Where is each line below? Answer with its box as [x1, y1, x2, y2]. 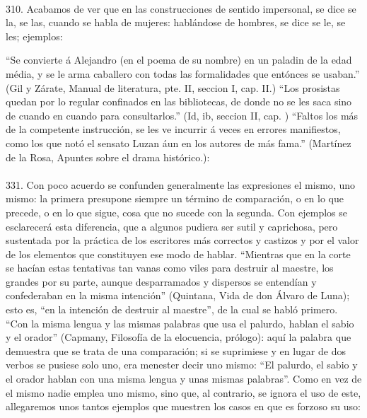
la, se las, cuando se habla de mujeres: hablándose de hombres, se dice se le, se [6, 15, 346, 30]
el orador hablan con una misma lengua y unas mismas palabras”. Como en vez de [6, 371, 362, 386]
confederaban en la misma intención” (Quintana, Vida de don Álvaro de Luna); [6, 288, 350, 303]
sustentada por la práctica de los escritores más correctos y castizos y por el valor [6, 233, 359, 248]
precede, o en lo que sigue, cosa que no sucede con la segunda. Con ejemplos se [6, 204, 348, 219]
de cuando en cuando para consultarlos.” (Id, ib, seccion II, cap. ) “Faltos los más [6, 108, 359, 122]
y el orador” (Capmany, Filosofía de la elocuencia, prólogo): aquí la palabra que [6, 330, 351, 344]
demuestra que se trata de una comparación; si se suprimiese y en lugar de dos [6, 343, 346, 358]
